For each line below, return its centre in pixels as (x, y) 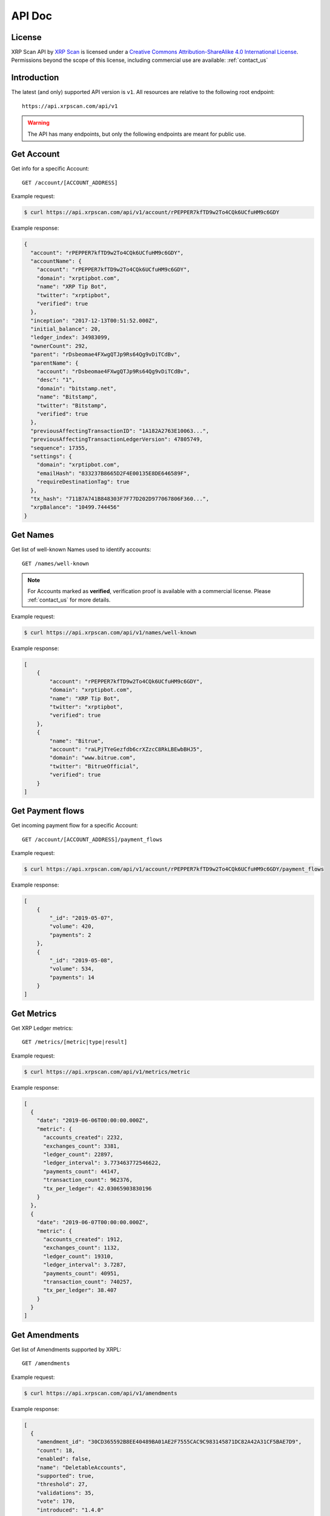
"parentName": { (54, 363)
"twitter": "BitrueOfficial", (94, 766)
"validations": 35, (66, 1493)
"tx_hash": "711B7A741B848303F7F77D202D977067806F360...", (120, 498)
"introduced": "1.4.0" (70, 1510)
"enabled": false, (64, 1459)
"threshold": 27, (62, 1484)
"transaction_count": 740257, (88, 1282)
